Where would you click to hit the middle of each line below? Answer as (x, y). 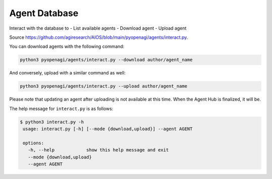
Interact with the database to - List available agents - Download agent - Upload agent (98, 28)
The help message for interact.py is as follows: (61, 109)
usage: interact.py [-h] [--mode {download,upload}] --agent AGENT (108, 129)
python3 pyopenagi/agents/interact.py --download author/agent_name (106, 60)
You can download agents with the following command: (67, 47)
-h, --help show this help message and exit (98, 150)
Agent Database (44, 13)
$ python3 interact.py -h (52, 122)
